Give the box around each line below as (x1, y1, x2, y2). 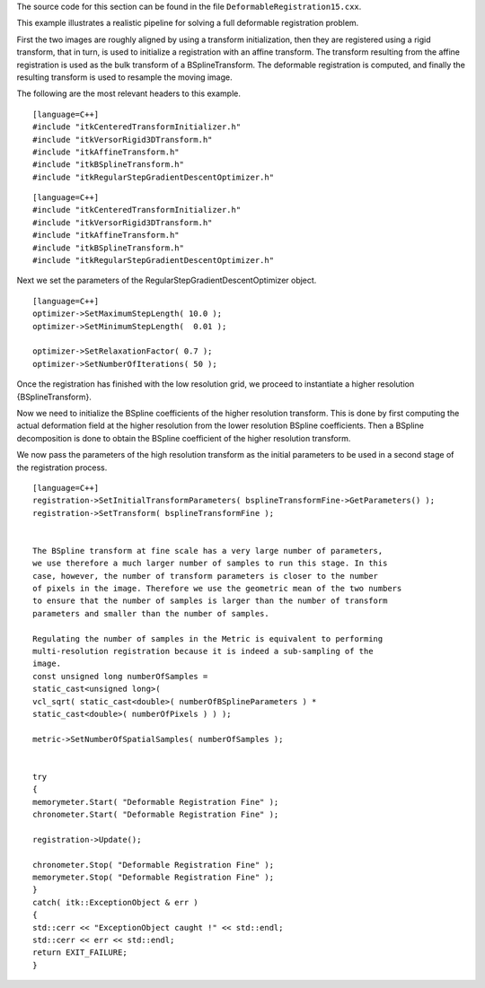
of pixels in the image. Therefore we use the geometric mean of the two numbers (32, 583, 402, 594)
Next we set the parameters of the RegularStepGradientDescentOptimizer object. (16, 275, 317, 286)
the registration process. (16, 462, 108, 473)
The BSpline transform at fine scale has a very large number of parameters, (32, 546, 384, 555)
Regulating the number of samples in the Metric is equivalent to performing (32, 634, 384, 643)
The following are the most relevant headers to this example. (16, 88, 242, 99)
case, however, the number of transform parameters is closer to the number (32, 571, 379, 581)
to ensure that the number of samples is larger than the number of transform (32, 596, 388, 606)
